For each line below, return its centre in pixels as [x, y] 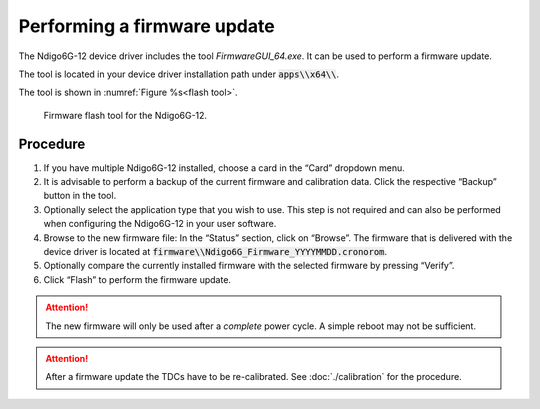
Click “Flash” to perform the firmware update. [137, 279]
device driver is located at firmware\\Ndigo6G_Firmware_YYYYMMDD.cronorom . [215, 251]
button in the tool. [80, 196]
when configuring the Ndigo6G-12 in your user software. [160, 224]
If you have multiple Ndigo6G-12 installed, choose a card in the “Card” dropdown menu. [224, 167]
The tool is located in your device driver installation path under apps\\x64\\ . [179, 74]
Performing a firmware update [146, 26]
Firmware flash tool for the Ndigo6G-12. [125, 115]
